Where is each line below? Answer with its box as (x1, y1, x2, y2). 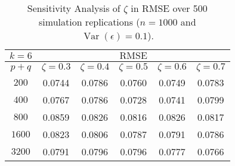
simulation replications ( (39, 15, 140, 29)
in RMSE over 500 (131, 1, 208, 15)
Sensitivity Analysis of (27, 1, 120, 15)
